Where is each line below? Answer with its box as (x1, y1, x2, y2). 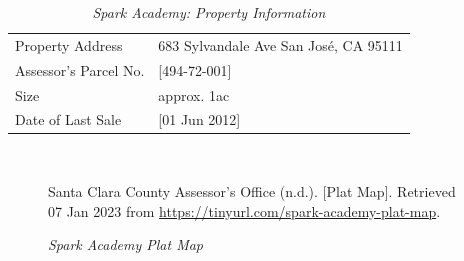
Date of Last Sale (15, 109, 122, 130)
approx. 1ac (158, 84, 230, 105)
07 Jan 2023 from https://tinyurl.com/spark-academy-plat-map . (48, 200, 441, 221)
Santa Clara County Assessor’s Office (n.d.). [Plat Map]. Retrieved (48, 181, 456, 202)
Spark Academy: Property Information (92, 2, 326, 22)
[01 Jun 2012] (158, 109, 241, 130)
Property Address (15, 34, 123, 55)
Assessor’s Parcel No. (15, 59, 145, 80)
